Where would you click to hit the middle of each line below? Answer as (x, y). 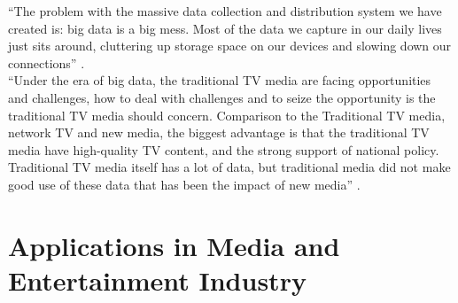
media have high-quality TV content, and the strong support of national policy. (224, 149)
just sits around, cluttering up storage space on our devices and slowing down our (230, 46)
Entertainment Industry (157, 280)
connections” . (47, 62)
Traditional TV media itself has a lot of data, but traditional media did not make (229, 167)
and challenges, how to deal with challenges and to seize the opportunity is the (222, 97)
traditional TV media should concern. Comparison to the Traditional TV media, (227, 115)
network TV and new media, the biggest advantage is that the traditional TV (219, 132)
